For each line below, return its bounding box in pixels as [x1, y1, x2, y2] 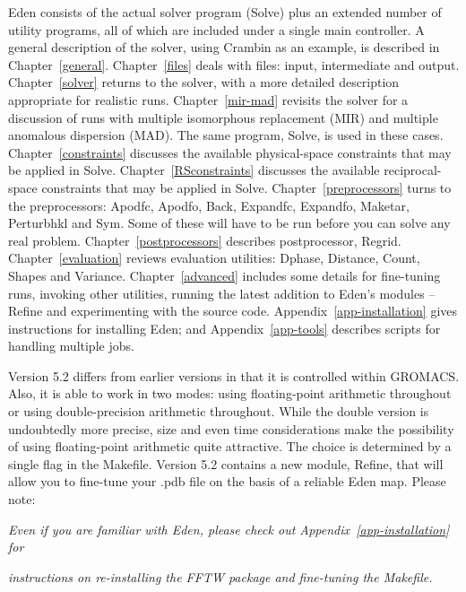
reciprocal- [384, 161, 442, 179]
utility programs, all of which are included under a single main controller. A [8, 20, 425, 39]
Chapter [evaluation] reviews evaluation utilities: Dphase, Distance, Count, [8, 248, 420, 267]
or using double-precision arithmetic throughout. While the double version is [8, 402, 429, 421]
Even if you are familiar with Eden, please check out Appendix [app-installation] [8, 519, 450, 538]
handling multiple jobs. [8, 336, 134, 355]
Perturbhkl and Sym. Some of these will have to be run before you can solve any [8, 213, 451, 232]
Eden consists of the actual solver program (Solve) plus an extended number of [8, 3, 442, 21]
